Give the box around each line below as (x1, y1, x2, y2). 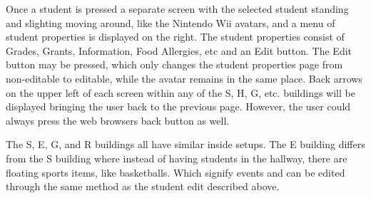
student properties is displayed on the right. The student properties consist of (6, 29, 345, 44)
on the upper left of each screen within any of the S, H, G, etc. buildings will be (6, 85, 355, 100)
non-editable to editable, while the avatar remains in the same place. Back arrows (6, 71, 362, 85)
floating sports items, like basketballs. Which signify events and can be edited (6, 165, 345, 179)
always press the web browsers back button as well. (6, 113, 230, 127)
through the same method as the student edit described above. (6, 179, 280, 194)
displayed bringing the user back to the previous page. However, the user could (6, 99, 351, 114)
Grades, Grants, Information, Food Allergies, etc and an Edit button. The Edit (6, 43, 352, 58)
